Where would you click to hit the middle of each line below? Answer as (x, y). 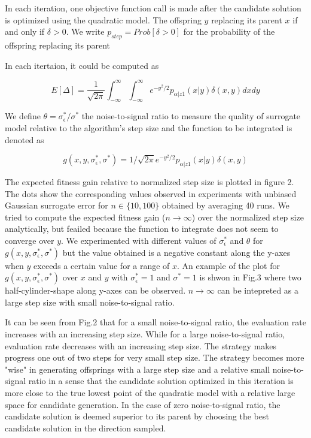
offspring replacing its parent (58, 45)
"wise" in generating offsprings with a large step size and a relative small (138, 369)
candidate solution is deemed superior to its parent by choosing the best (137, 416)
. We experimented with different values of (139, 241)
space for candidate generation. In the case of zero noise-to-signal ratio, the (143, 404)
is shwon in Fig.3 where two (250, 277)
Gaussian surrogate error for (57, 205)
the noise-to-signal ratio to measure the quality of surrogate (191, 116)
